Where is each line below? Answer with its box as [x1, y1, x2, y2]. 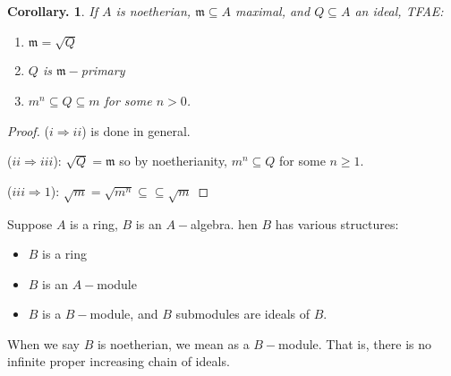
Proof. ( [7, 121, 49, 140]
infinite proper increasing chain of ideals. [7, 352, 230, 371]
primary [81, 61, 125, 80]
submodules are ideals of [175, 304, 311, 323]
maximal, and [235, 2, 311, 20]
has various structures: [275, 214, 399, 233]
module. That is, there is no [278, 334, 431, 353]
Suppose [7, 214, 53, 233]
